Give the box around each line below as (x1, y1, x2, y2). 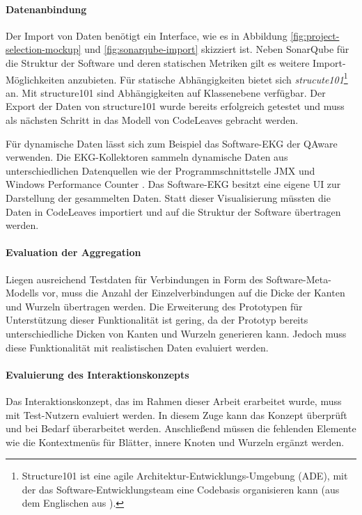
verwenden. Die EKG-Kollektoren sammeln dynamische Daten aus (6, 150, 288, 164)
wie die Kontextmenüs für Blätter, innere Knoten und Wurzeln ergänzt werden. (6, 434, 345, 449)
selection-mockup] (6, 42, 81, 56)
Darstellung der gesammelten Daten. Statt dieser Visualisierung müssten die (6, 190, 331, 205)
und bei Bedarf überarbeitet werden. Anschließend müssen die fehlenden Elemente (6, 421, 356, 436)
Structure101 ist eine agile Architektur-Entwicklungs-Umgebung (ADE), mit (22, 468, 348, 483)
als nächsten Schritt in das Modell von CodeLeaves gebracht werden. (6, 113, 299, 127)
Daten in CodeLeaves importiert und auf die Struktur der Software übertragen (6, 204, 341, 219)
